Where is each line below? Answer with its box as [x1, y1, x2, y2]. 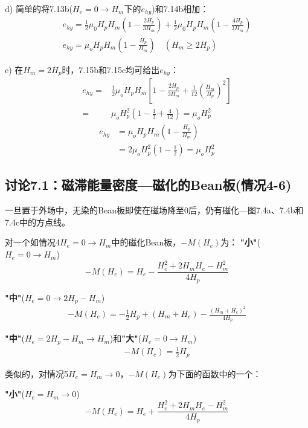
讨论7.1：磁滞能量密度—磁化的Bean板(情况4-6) [5, 175, 292, 194]
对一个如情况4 [5, 236, 60, 248]
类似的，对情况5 [5, 367, 68, 380]
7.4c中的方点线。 [5, 215, 71, 228]
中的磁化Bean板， [111, 236, 181, 248]
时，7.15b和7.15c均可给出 [62, 63, 160, 76]
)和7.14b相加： [152, 2, 209, 15]
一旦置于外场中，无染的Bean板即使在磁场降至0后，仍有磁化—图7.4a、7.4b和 [5, 204, 304, 216]
